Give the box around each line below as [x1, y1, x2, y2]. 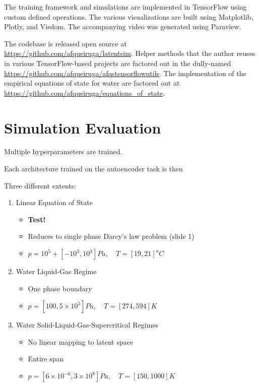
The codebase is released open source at [4, 38, 127, 48]
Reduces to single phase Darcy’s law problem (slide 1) [28, 231, 195, 241]
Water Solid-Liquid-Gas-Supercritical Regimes [16, 319, 159, 330]
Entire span [28, 353, 64, 364]
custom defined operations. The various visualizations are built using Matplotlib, [4, 11, 253, 22]
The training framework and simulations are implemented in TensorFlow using [4, 2, 247, 12]
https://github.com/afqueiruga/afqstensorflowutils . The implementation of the [4, 68, 246, 78]
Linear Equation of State [16, 197, 93, 208]
